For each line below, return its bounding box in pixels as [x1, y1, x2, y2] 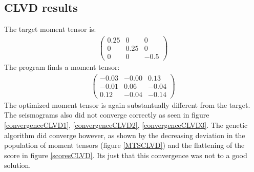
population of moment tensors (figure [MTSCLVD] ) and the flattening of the [4, 140, 245, 150]
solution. [4, 160, 31, 170]
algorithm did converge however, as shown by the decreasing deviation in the [4, 129, 245, 140]
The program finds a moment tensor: [4, 61, 120, 72]
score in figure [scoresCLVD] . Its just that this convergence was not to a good [4, 149, 247, 160]
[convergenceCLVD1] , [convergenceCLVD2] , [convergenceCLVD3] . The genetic [4, 119, 248, 130]
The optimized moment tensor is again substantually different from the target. [4, 99, 250, 110]
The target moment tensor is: [4, 24, 96, 34]
